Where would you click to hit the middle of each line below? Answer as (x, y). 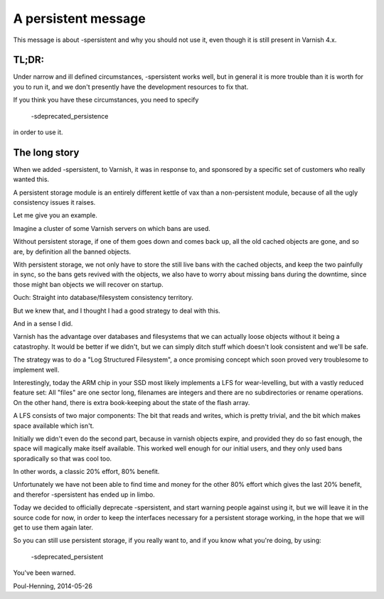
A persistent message (79, 18)
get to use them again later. (53, 528)
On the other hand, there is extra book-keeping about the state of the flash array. (132, 402)
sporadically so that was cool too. (63, 458)
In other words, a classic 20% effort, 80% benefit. (86, 472)
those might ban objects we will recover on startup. (88, 284)
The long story (46, 152)
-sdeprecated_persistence (70, 116)
